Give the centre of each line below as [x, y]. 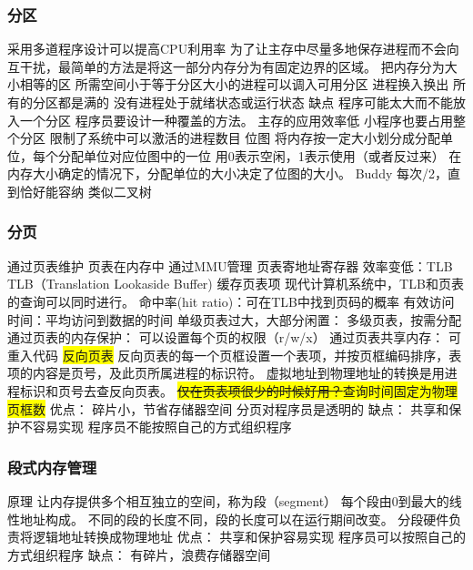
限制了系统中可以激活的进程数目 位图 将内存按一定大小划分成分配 [245, 138]
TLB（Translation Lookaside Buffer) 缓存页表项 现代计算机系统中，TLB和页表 [236, 284]
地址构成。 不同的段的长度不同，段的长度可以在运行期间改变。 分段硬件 [234, 519]
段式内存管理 [52, 467]
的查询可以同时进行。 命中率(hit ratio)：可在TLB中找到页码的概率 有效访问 [231, 301]
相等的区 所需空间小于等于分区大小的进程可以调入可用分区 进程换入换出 [234, 84]
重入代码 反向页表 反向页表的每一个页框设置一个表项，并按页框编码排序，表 [235, 355]
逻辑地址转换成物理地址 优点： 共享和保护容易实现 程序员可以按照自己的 [249, 537]
